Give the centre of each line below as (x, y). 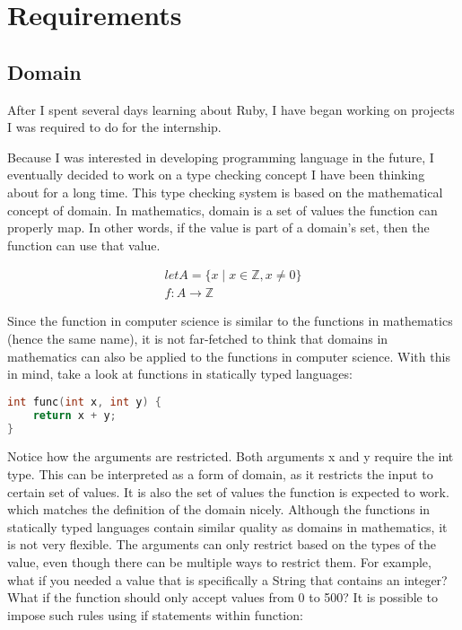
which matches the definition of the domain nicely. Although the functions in (219, 509)
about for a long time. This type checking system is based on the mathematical (225, 192)
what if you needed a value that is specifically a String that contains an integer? (227, 579)
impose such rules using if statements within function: (155, 614)
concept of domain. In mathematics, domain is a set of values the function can (222, 210)
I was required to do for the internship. (114, 127)
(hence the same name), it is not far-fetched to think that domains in (198, 338)
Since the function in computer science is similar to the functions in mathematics (230, 321)
